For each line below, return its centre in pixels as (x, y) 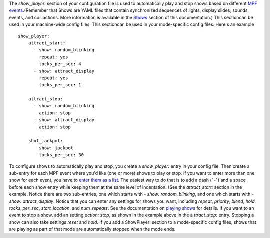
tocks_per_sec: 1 (60, 85)
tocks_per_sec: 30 (62, 155)
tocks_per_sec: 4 (60, 64)
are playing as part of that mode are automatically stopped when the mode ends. (92, 229)
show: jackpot (56, 148)
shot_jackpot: (46, 141)
